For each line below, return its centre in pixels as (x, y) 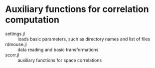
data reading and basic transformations (58, 49)
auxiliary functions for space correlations (60, 60)
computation (32, 20)
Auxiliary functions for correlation (77, 9)
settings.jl (15, 33)
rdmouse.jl (16, 44)
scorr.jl (12, 55)
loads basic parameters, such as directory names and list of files (84, 39)
